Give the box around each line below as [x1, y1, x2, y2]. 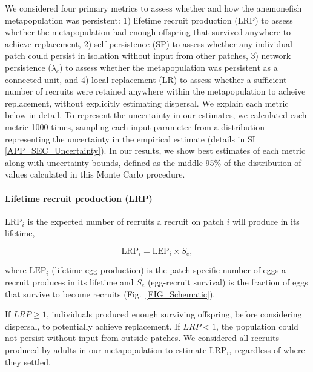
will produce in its [232, 214, 300, 227]
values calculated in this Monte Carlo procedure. [5, 168, 185, 181]
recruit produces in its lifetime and [5, 275, 134, 288]
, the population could [216, 319, 298, 332]
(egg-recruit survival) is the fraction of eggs [147, 275, 308, 288]
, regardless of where [229, 343, 305, 356]
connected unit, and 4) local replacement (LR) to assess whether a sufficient [5, 73, 287, 85]
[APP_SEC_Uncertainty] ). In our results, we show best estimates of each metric [5, 144, 306, 157]
